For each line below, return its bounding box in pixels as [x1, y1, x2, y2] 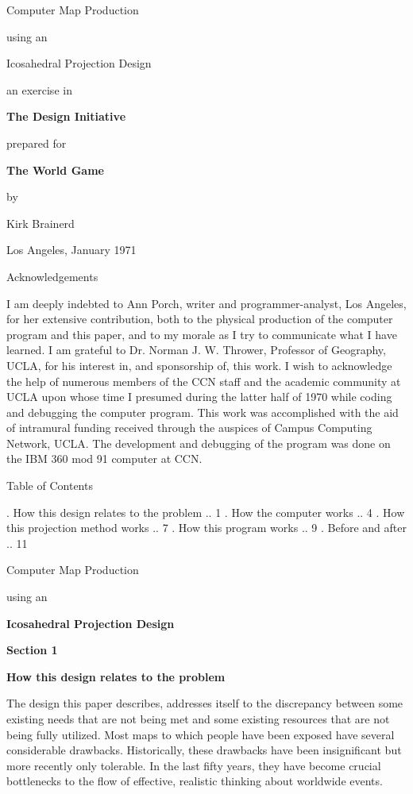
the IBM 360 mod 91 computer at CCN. [6, 450, 203, 467]
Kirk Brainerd [6, 214, 75, 231]
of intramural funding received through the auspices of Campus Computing [6, 419, 372, 436]
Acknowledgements [6, 268, 98, 284]
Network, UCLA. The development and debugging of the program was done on [6, 434, 391, 451]
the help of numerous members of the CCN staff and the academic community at [6, 372, 401, 389]
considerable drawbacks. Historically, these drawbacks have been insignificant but [6, 742, 402, 758]
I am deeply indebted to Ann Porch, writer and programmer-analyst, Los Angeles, [6, 295, 407, 311]
